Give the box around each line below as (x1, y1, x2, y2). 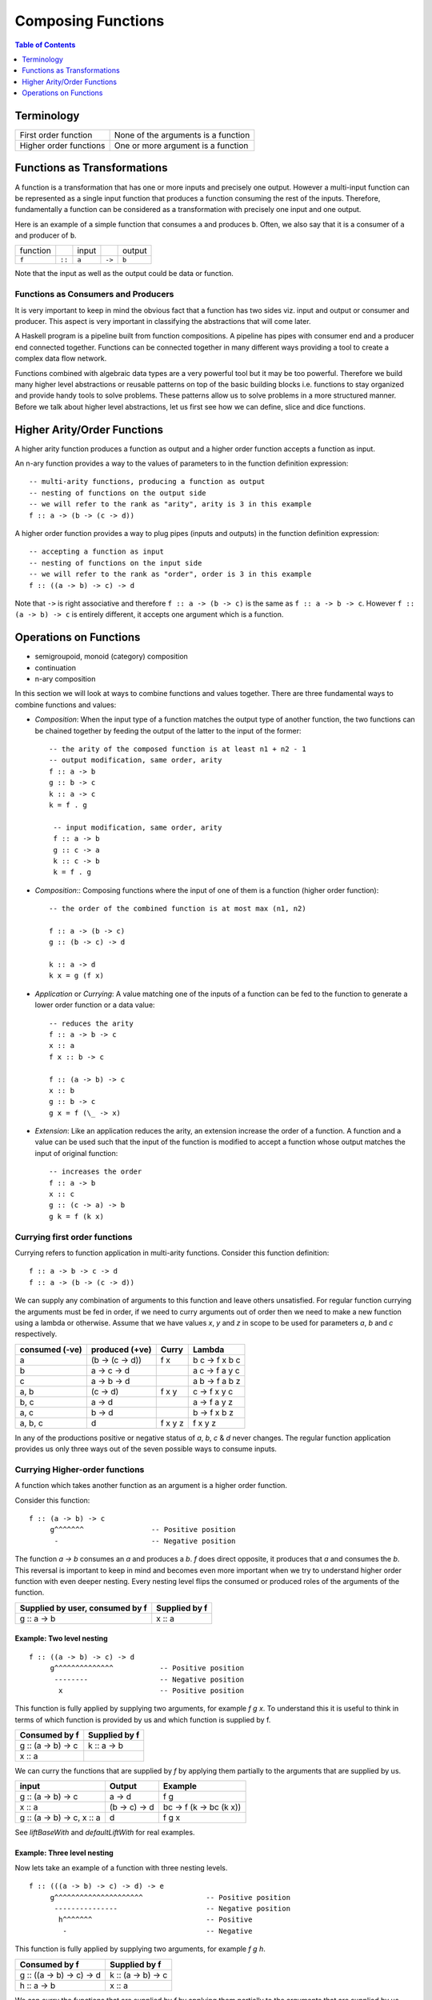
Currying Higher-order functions (14, 1464, 145, 1475)
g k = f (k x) (49, 1212, 104, 1221)
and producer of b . (14, 230, 77, 240)
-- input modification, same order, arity (53, 822, 222, 832)
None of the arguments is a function (114, 130, 250, 141)
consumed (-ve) (19, 1344, 83, 1355)
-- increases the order (49, 1167, 142, 1176)
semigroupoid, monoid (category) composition (34, 652, 188, 662)
